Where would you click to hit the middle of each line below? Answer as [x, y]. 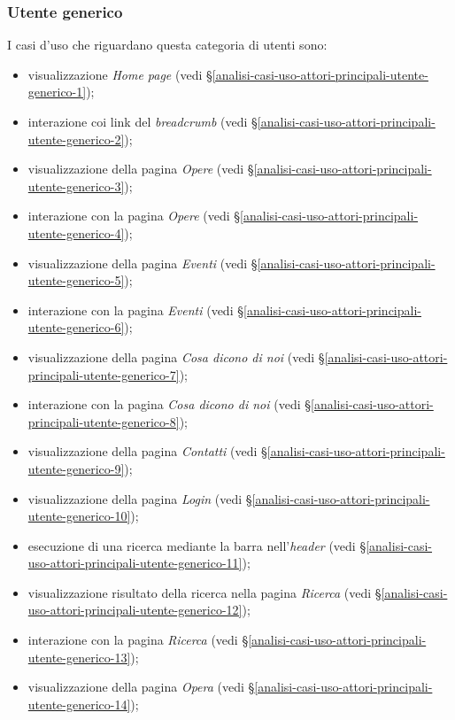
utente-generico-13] [79, 657]
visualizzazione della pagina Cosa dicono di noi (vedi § [176, 356]
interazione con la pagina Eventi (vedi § [135, 310]
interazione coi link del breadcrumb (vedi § [143, 121]
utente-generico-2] [76, 139]
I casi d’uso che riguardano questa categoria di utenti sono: [167, 45]
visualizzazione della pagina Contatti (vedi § [147, 451]
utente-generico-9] [76, 468]
